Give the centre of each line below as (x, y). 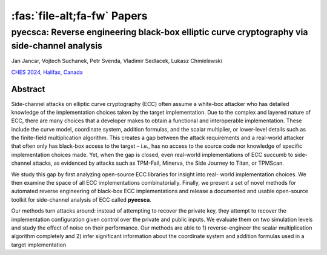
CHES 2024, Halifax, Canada (47, 72)
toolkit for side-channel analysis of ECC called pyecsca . (81, 199)
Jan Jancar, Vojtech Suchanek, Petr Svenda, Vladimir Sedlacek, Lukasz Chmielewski (117, 61)
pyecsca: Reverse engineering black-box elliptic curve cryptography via (160, 32)
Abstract (28, 89)
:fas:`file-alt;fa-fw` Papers (79, 16)
